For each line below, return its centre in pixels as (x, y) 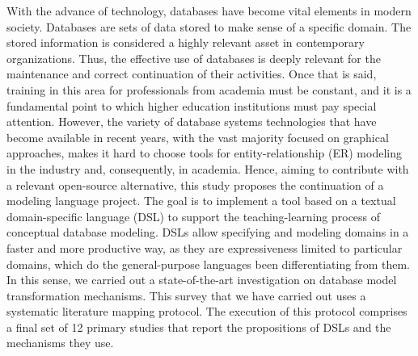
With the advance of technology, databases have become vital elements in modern (209, 10)
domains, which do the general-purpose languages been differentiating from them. (208, 264)
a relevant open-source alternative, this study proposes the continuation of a (195, 184)
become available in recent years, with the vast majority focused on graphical (198, 137)
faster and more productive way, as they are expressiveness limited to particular (205, 247)
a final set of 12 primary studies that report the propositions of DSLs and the (199, 327)
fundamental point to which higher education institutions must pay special (192, 105)
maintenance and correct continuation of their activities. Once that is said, (192, 74)
